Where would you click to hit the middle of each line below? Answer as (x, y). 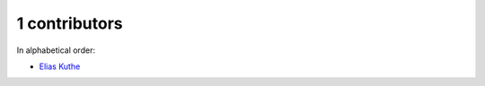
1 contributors (70, 23)
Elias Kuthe (60, 66)
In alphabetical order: (56, 50)
